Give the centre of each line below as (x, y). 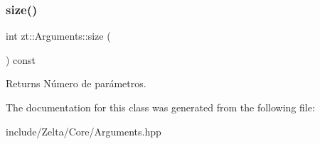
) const (21, 59)
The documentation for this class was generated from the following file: (160, 107)
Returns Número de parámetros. (76, 83)
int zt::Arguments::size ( (58, 36)
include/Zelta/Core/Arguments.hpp (84, 131)
